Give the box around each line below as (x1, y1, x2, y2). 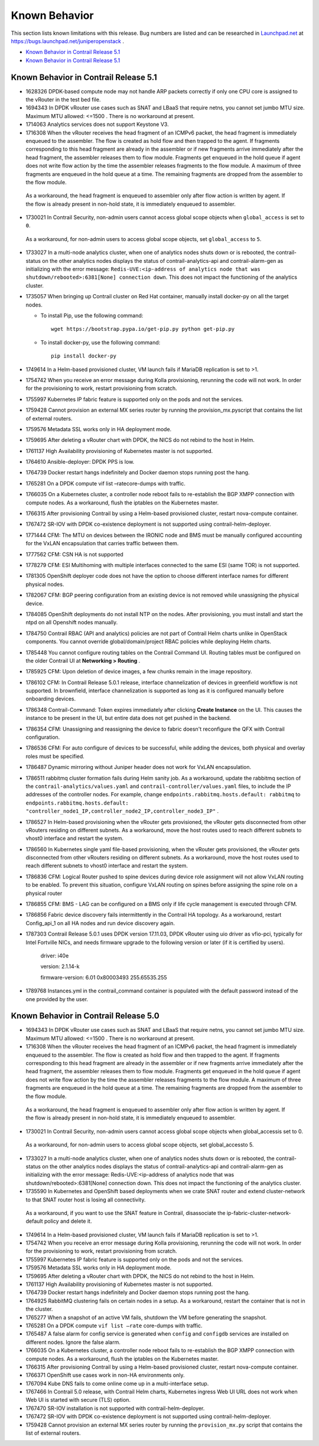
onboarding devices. (25, 695, 76, 702)
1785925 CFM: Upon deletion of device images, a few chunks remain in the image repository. (25, 668, 252, 675)
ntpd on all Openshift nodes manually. (25, 619, 118, 626)
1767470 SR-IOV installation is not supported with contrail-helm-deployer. (25, 1405, 205, 1412)
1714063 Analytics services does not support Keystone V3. (25, 121, 169, 128)
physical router (25, 890, 63, 897)
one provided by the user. (25, 995, 89, 1002)
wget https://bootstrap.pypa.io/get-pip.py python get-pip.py (51, 325, 235, 333)
